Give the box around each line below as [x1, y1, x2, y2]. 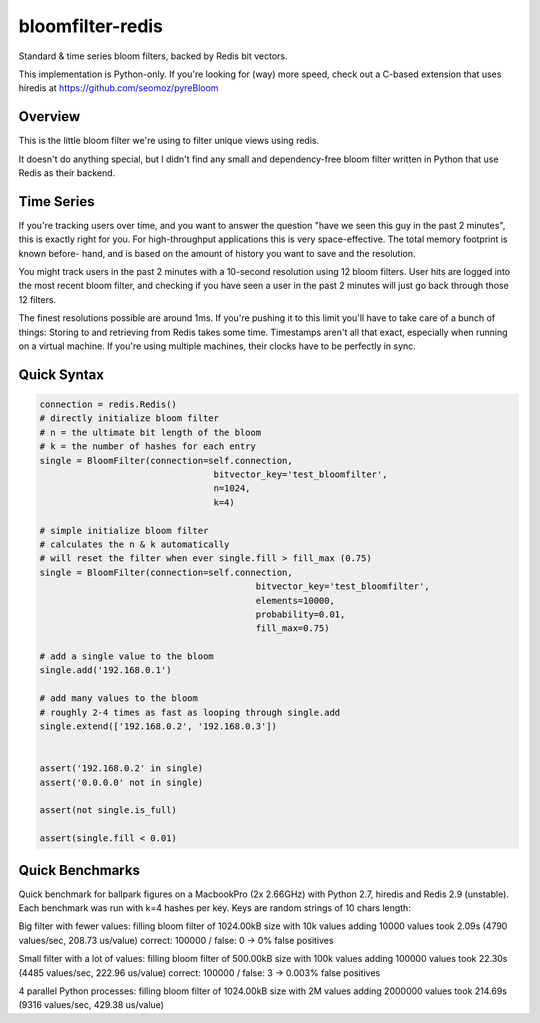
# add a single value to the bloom [39, 651, 214, 662]
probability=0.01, [255, 608, 346, 620]
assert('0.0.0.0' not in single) [39, 776, 204, 788]
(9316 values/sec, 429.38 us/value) [18, 999, 165, 1011]
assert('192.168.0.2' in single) [39, 763, 204, 774]
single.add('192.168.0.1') [39, 665, 172, 676]
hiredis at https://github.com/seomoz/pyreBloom [18, 82, 219, 94]
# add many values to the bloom [39, 693, 199, 704]
